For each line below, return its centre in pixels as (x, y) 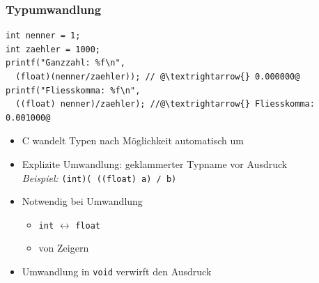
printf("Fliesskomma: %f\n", (73, 90)
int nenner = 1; (43, 36)
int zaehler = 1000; (53, 49)
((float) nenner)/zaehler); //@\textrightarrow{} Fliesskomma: (165, 104)
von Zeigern (64, 248)
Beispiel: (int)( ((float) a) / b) (99, 177)
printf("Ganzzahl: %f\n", (65, 63)
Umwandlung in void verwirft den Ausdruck (117, 271)
